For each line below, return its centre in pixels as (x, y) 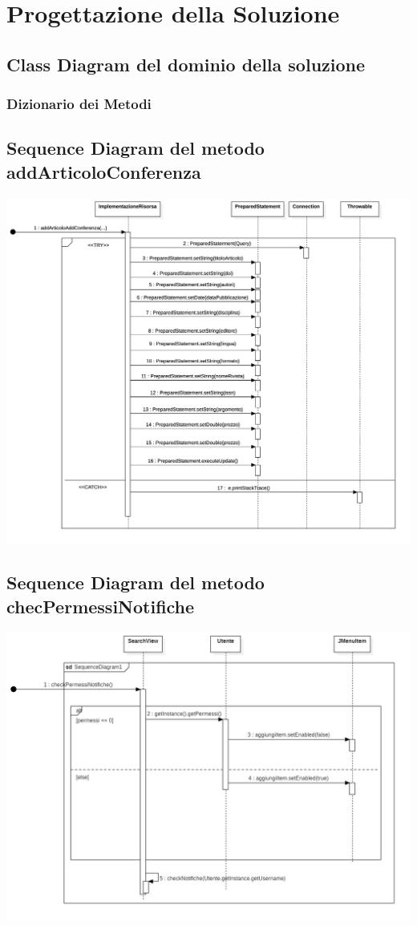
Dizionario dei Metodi (79, 104)
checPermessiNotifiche (101, 606)
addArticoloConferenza (104, 171)
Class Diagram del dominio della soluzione (186, 64)
